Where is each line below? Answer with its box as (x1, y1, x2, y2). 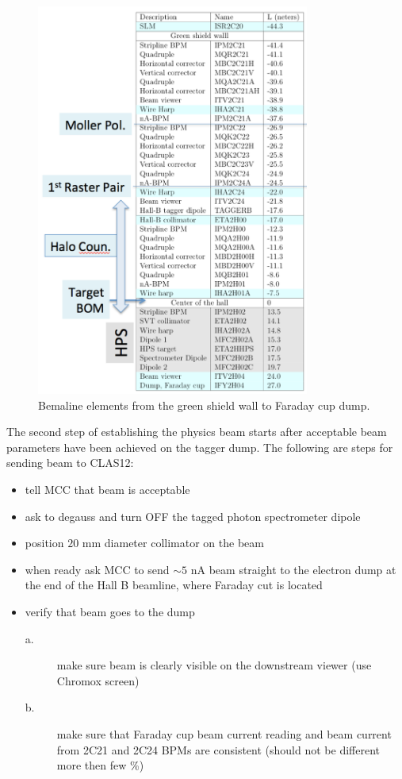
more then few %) (56, 757, 144, 773)
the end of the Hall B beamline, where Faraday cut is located (25, 577, 323, 593)
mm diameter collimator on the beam (82, 534, 264, 551)
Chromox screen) (56, 672, 140, 688)
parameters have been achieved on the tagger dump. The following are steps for (6, 438, 393, 455)
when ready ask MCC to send (25, 561, 170, 577)
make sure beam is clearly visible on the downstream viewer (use (56, 657, 372, 673)
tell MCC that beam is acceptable (25, 480, 190, 497)
